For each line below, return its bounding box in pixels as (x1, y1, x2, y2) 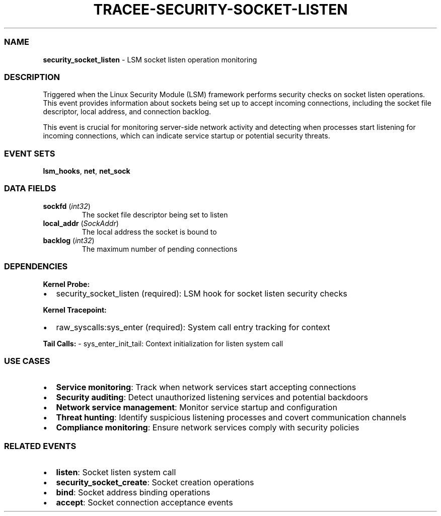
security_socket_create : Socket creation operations (56, 477, 254, 487)
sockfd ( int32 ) (43, 201, 91, 210)
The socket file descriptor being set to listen (82, 210, 228, 219)
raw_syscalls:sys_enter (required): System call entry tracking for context (56, 322, 330, 332)
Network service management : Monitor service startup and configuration (56, 402, 337, 413)
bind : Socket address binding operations (56, 487, 210, 497)
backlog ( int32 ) (43, 236, 95, 245)
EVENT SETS (4, 148, 55, 159)
